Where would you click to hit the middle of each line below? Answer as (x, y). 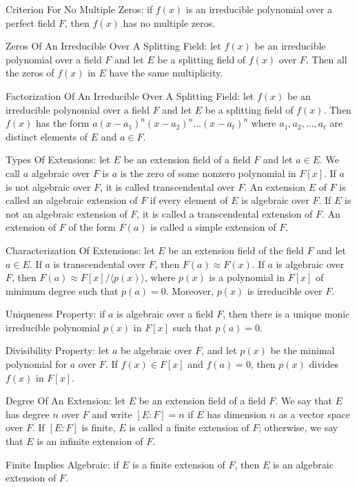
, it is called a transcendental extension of (225, 213)
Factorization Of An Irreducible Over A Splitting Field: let (130, 95)
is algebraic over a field (165, 314)
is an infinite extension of (90, 441)
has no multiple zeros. (169, 22)
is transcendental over (99, 263)
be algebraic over (156, 350)
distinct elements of (47, 136)
